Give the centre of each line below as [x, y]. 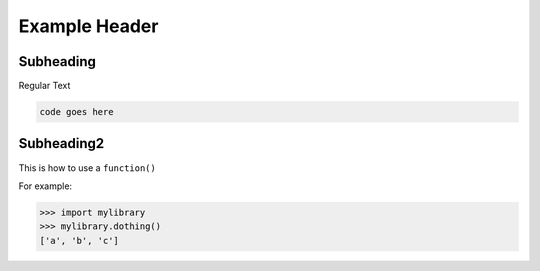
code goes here [76, 112]
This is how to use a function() [87, 167]
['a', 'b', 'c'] [79, 240]
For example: [45, 186]
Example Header [88, 26]
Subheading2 [61, 143]
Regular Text [44, 86]
